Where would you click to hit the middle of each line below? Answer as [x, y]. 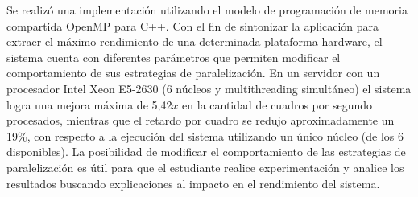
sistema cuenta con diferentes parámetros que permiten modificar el [174, 57]
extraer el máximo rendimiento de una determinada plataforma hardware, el [195, 41]
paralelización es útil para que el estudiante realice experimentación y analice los [205, 167]
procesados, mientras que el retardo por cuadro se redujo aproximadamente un [201, 120]
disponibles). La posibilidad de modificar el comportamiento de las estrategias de [206, 152]
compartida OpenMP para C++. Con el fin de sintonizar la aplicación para [193, 25]
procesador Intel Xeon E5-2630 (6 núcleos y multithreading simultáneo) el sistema [209, 88]
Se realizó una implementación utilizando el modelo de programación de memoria [207, 10]
